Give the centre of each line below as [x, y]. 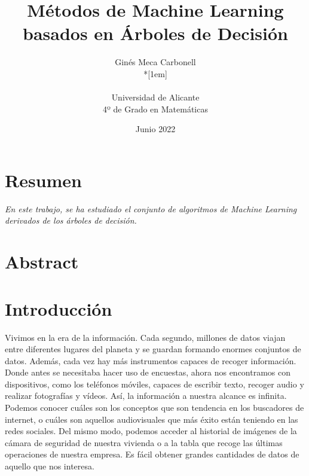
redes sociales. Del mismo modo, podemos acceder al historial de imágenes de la [151, 431]
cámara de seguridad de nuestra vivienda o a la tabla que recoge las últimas [144, 442]
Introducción [59, 308]
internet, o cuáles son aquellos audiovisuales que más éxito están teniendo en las [152, 419]
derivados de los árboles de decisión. [71, 220]
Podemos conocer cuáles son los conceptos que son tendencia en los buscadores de [154, 408]
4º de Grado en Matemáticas [155, 109]
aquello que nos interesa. [50, 466]
